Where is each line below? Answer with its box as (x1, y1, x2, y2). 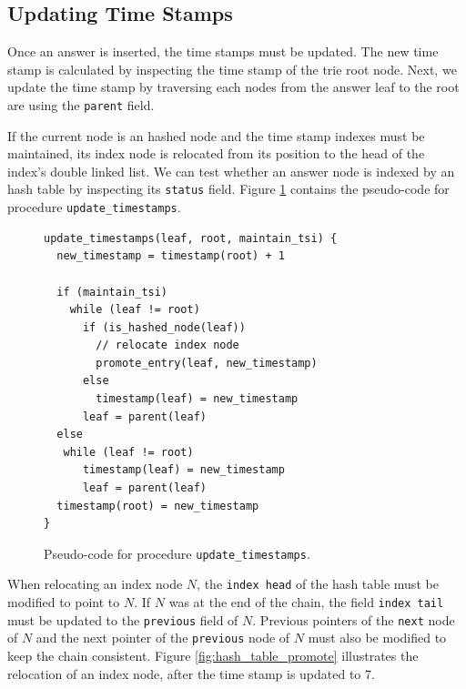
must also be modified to (308, 628, 447, 647)
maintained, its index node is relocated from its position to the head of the (7, 144, 425, 163)
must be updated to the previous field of (7, 610, 238, 629)
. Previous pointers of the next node (252, 610, 455, 629)
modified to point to (7, 593, 120, 612)
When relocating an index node (7, 574, 183, 593)
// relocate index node (96, 339, 239, 352)
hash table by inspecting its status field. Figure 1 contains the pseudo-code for (7, 179, 450, 198)
